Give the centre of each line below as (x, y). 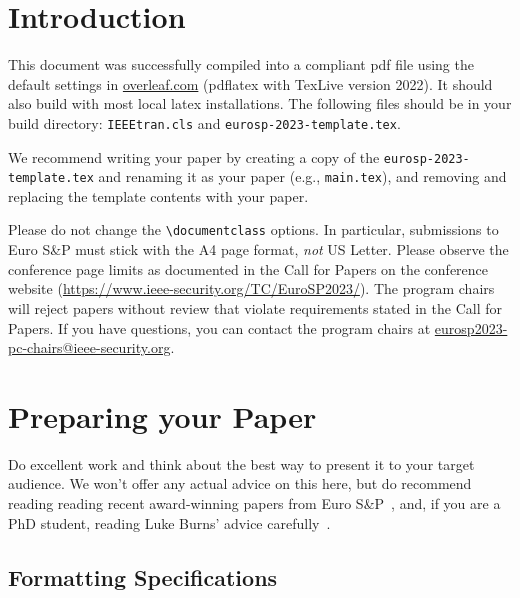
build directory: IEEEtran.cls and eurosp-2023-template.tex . (204, 122)
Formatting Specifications (143, 576)
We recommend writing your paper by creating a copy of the (194, 156)
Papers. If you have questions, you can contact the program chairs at (219, 327)
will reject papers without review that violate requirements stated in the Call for (255, 307)
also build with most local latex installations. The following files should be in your (260, 103)
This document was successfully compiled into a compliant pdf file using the (241, 64)
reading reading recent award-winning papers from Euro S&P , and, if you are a (254, 503)
